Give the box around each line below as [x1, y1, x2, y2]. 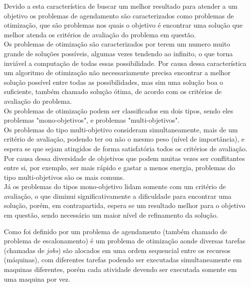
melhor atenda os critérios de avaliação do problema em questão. [4, 29, 196, 39]
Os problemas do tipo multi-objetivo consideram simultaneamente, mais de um [4, 124, 238, 134]
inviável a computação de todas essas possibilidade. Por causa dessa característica [4, 58, 247, 68]
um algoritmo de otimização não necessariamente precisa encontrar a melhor [4, 67, 231, 78]
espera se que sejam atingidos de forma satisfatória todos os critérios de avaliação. [4, 143, 248, 153]
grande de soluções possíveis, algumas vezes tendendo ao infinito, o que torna [4, 48, 233, 58]
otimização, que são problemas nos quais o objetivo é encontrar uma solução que [4, 20, 243, 30]
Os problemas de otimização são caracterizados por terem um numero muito [4, 39, 230, 49]
